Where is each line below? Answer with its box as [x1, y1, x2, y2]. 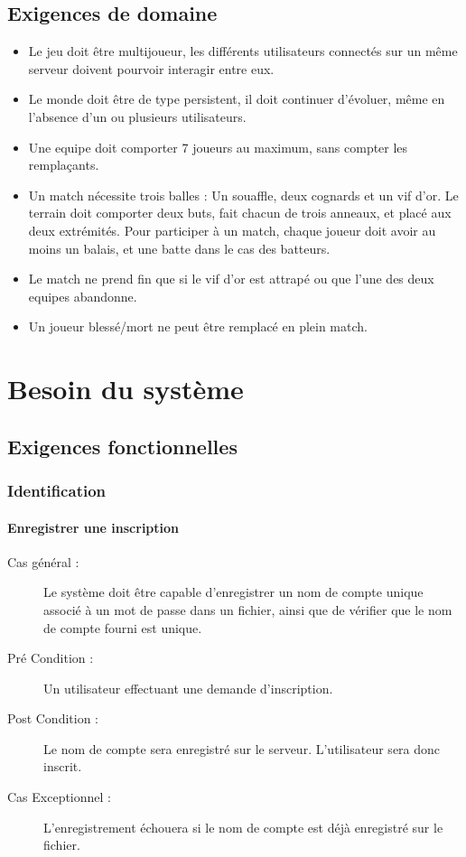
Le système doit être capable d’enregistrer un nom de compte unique [43, 582, 424, 601]
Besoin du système [7, 370, 244, 407]
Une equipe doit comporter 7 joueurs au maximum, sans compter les [28, 137, 408, 156]
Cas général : [7, 552, 79, 571]
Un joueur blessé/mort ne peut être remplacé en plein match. [28, 317, 368, 336]
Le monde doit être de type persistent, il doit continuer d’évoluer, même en [28, 89, 445, 108]
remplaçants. [28, 155, 99, 174]
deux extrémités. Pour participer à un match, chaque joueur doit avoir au [28, 220, 436, 239]
